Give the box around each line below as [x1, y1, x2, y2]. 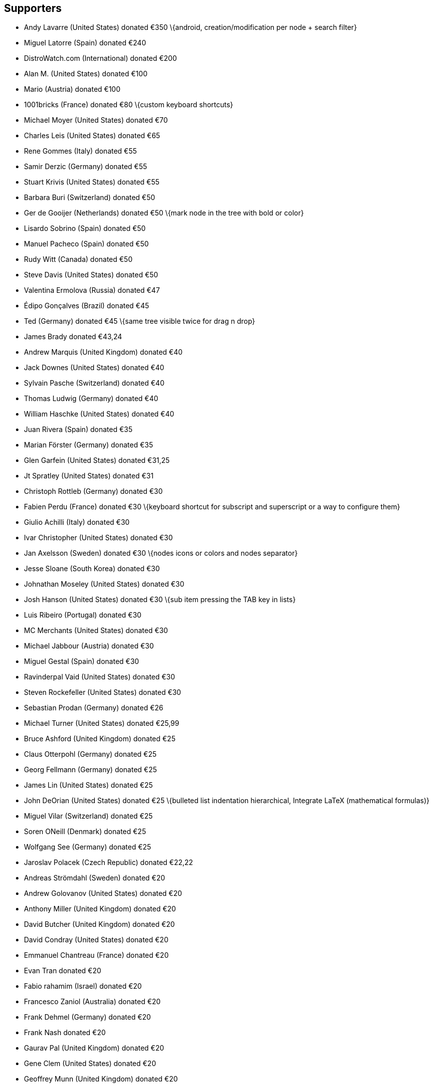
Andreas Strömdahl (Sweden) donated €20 [24, 873, 165, 882]
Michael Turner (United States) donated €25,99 [24, 719, 180, 728]
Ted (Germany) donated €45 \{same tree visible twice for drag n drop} [24, 317, 255, 326]
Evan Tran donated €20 [24, 966, 101, 975]
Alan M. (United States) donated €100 [24, 69, 148, 78]
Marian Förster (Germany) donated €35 [24, 440, 153, 449]
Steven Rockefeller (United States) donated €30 [24, 688, 181, 697]
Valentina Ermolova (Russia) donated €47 [24, 286, 160, 295]
